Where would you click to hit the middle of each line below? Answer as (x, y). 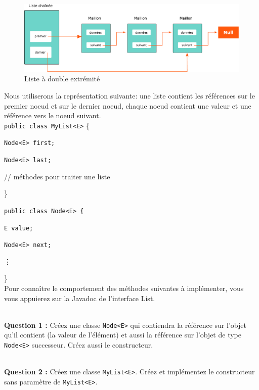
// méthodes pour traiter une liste (57, 176)
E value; (19, 228)
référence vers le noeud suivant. (53, 115)
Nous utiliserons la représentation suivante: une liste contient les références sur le (129, 95)
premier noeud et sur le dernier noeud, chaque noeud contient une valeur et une (128, 105)
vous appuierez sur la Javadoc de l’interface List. (80, 298)
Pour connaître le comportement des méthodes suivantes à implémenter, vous (124, 288)
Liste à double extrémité (62, 79)
